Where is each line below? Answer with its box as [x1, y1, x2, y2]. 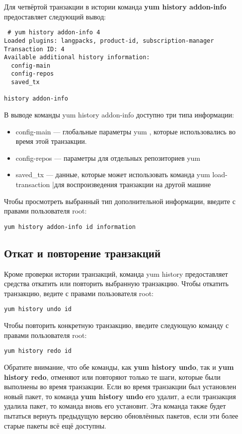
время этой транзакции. [15, 136, 87, 146]
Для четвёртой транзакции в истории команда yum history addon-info [4, 1, 227, 11]
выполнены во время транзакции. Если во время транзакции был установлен [4, 381, 237, 392]
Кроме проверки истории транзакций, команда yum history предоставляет [4, 268, 228, 279]
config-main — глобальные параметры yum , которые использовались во [15, 126, 236, 136]
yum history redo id [4, 347, 72, 355]
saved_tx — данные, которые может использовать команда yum [15, 169, 210, 180]
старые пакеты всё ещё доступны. [4, 420, 106, 431]
